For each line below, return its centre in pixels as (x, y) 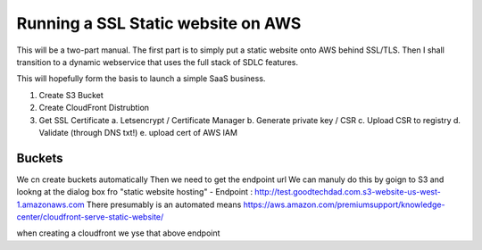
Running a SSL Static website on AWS (159, 23)
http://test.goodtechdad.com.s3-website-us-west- (348, 192)
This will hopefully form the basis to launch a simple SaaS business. (141, 79)
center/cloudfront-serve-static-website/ (90, 217)
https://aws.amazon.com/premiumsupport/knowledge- (344, 204)
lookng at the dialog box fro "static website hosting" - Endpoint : (135, 192)
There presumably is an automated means (164, 204)
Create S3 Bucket (71, 95)
